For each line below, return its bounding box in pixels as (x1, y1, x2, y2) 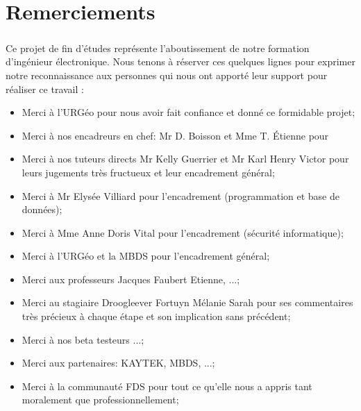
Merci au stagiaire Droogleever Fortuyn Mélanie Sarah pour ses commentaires (22, 295, 353, 310)
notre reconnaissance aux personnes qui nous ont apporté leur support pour (6, 67, 328, 82)
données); (22, 202, 62, 217)
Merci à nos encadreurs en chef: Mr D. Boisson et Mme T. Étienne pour (22, 128, 329, 142)
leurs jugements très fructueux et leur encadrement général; (22, 165, 275, 179)
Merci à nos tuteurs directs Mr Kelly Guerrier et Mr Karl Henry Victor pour (22, 151, 349, 166)
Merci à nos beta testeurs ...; (22, 332, 144, 346)
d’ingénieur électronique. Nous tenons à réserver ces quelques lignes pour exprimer (6, 54, 355, 69)
